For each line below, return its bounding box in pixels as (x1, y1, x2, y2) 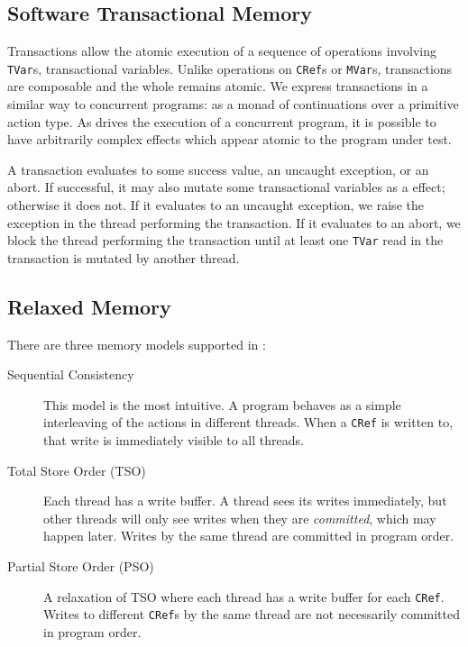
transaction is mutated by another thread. (7, 248, 240, 267)
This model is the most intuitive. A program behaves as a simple (43, 395, 401, 414)
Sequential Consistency (7, 365, 134, 384)
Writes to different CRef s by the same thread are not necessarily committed (43, 605, 461, 624)
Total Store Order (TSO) (7, 460, 146, 479)
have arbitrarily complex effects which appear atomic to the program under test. (7, 130, 452, 149)
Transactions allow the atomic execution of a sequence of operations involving (7, 41, 436, 60)
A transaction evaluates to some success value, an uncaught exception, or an (7, 159, 429, 178)
